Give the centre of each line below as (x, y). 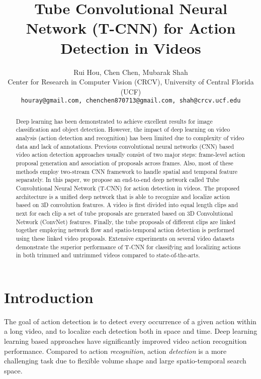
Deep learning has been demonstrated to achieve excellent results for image (114, 121)
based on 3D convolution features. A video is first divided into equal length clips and (127, 205)
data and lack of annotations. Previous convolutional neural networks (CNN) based (125, 146)
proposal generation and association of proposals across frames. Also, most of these (124, 163)
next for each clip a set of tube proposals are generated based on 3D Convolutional (124, 213)
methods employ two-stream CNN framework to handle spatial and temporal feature (127, 171)
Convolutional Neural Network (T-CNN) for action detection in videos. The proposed (128, 188)
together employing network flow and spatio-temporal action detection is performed (125, 230)
